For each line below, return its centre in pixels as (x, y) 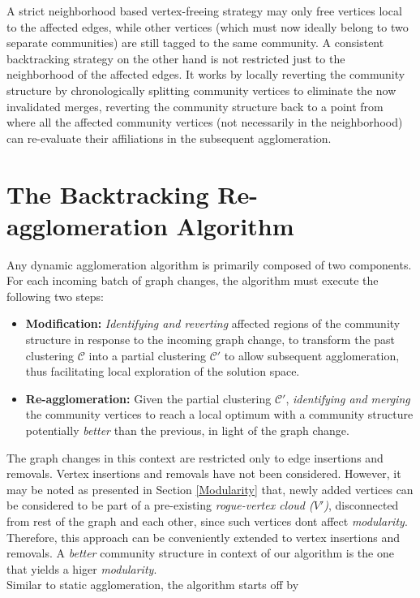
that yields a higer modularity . (82, 568)
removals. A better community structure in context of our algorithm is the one (200, 553)
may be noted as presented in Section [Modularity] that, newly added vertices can (210, 489)
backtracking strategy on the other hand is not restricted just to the (176, 58)
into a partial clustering (147, 355)
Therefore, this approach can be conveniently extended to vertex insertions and (203, 537)
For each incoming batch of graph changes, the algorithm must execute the (193, 280)
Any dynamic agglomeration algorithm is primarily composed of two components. (209, 264)
